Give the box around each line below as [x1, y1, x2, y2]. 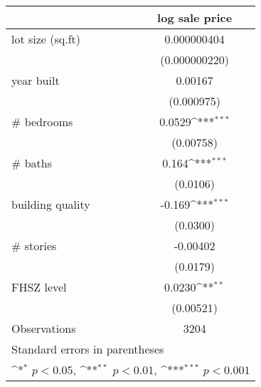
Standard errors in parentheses [11, 341, 164, 357]
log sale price [157, 9, 233, 26]
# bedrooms [11, 113, 73, 130]
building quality [11, 196, 90, 212]
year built [11, 72, 60, 88]
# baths [11, 155, 52, 171]
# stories [11, 237, 57, 254]
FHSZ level [11, 279, 67, 295]
